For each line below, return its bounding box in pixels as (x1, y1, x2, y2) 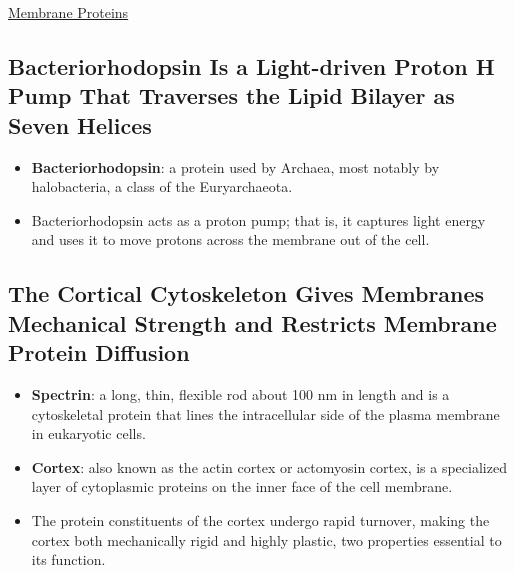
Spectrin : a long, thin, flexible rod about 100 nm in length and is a (31, 383, 450, 404)
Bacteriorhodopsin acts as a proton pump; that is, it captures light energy (31, 209, 486, 230)
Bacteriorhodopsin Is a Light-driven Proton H (8, 50, 495, 81)
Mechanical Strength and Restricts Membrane (8, 307, 497, 338)
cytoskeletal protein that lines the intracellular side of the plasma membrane (31, 403, 500, 424)
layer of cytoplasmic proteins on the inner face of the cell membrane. (31, 476, 453, 497)
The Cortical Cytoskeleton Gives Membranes (8, 278, 485, 309)
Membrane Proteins (8, 2, 129, 22)
